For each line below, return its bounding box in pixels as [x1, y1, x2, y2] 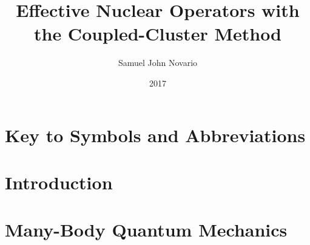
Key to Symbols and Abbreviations [5, 122, 306, 147]
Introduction [5, 169, 113, 194]
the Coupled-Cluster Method [33, 21, 282, 46]
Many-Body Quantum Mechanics [5, 217, 288, 242]
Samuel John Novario [118, 56, 198, 69]
